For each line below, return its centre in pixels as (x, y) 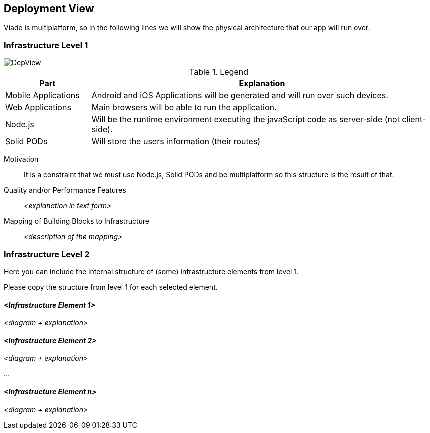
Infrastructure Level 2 (47, 254)
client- (414, 120)
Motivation (21, 159)
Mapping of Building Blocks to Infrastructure (77, 221)
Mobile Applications (43, 96)
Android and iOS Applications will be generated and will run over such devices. (240, 96)
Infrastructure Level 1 (46, 45)
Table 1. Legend (219, 72)
